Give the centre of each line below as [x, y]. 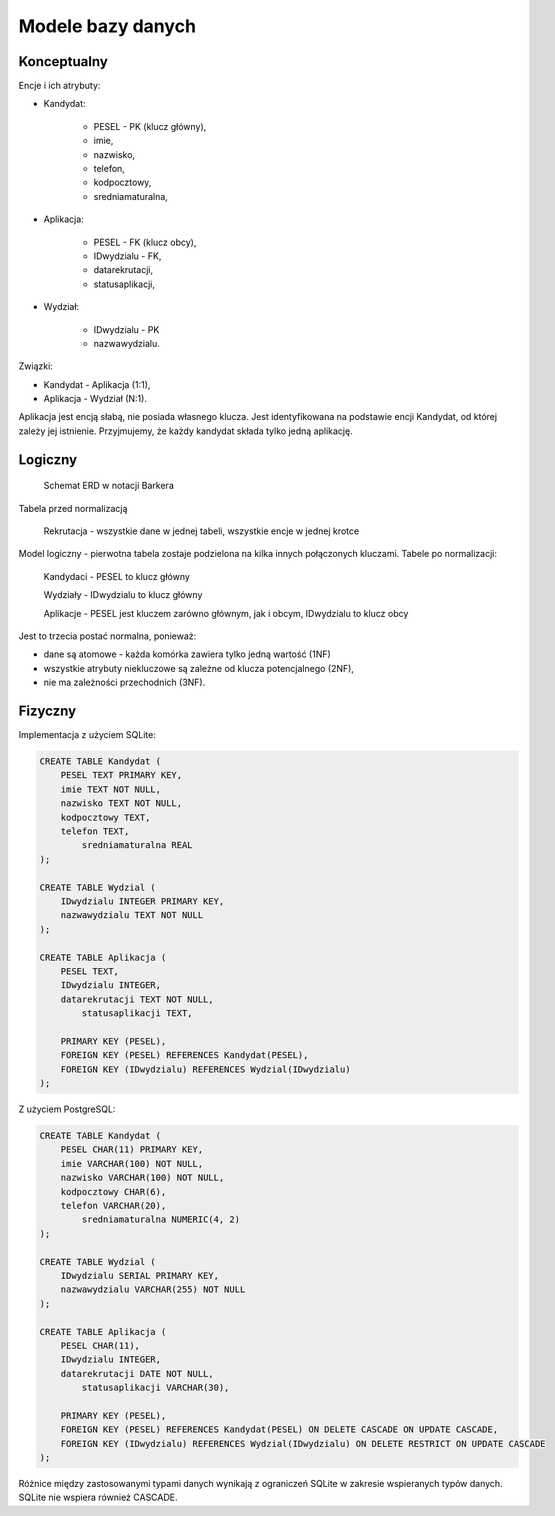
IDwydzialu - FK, [127, 256]
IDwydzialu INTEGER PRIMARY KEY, [142, 901]
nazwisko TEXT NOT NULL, [121, 803]
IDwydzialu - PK [126, 329]
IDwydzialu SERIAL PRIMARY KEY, [140, 1275]
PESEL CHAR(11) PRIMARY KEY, [132, 1149]
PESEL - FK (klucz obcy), [145, 242]
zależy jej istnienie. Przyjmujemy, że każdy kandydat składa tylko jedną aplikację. [186, 431]
